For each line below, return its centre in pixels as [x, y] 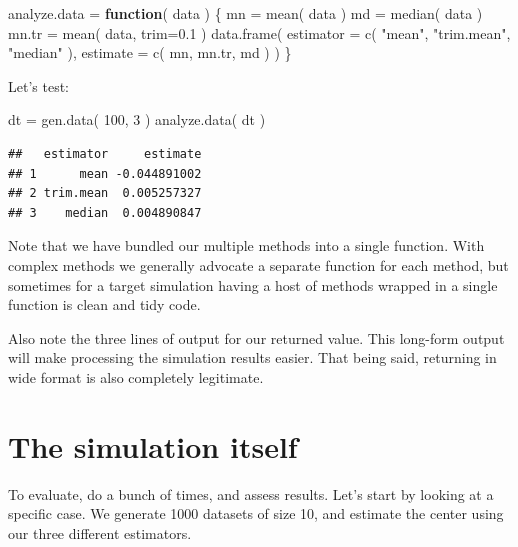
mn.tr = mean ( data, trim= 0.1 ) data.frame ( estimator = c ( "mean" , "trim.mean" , [259, 32]
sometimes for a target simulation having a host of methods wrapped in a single [253, 284]
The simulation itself [153, 445]
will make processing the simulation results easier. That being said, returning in [252, 357]
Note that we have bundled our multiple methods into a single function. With [246, 245]
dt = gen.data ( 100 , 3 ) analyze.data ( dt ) [137, 119]
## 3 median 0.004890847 [105, 212]
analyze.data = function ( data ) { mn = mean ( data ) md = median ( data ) [245, 13]
